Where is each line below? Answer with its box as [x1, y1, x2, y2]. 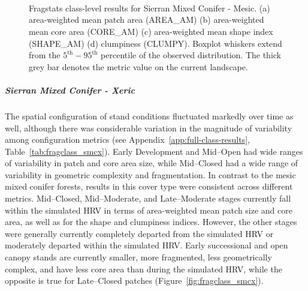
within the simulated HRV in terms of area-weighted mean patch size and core [5, 203, 292, 216]
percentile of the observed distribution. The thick [101, 49, 282, 61]
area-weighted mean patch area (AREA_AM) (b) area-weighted [29, 13, 264, 26]
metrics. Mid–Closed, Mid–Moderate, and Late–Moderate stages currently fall [5, 192, 291, 205]
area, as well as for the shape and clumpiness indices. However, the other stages [5, 215, 297, 228]
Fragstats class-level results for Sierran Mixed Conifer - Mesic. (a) [29, 1, 270, 14]
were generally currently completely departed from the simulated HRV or [5, 227, 274, 239]
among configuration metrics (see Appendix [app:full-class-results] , [5, 133, 250, 146]
